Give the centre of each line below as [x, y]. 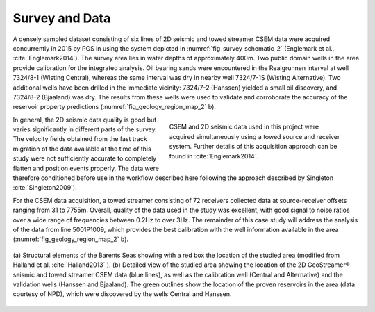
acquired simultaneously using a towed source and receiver [255, 136]
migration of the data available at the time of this [82, 149]
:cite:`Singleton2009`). [45, 188]
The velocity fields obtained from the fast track [80, 139]
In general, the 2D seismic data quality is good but [85, 120]
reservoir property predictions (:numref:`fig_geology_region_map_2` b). [115, 107]
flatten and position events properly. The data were [86, 168]
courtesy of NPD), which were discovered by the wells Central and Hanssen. [122, 294]
